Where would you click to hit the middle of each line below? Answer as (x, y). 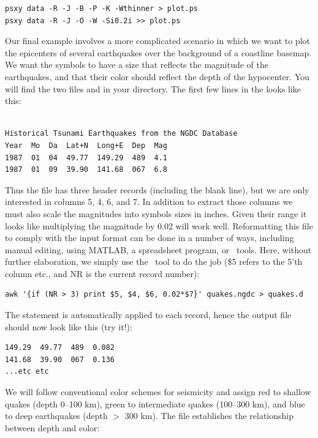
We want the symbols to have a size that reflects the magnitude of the (137, 65)
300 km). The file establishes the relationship (209, 416)
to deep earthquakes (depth (56, 416)
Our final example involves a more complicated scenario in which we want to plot (158, 41)
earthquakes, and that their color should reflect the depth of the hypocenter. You (157, 76)
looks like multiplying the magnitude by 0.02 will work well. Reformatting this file (159, 225)
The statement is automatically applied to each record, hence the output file (148, 315)
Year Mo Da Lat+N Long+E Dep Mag (86, 145)
